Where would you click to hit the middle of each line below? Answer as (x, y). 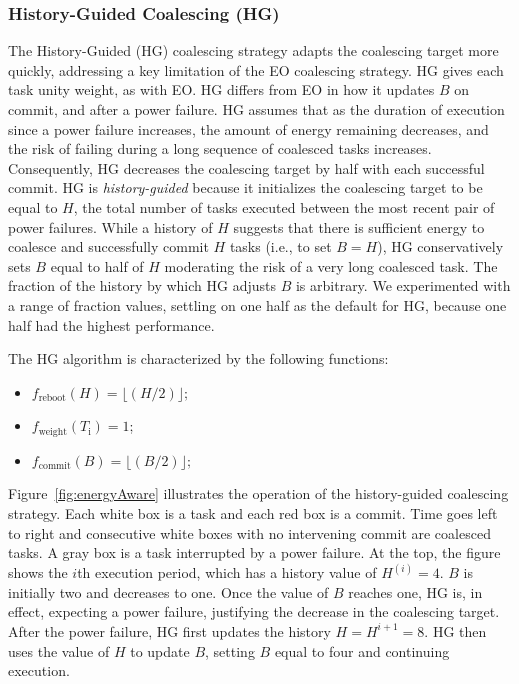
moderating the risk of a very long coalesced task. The (331, 265)
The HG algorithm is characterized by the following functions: (198, 358)
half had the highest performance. (111, 324)
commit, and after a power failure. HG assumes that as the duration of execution (256, 109)
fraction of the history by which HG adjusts (142, 285)
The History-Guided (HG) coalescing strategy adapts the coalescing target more (253, 50)
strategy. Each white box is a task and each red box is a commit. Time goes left (253, 512)
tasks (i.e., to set (280, 246)
